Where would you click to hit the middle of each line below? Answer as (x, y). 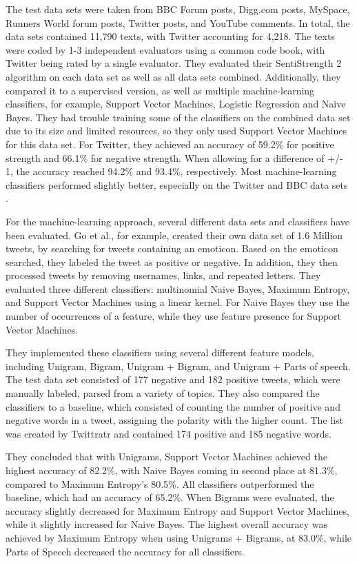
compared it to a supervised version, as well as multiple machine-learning (160, 90)
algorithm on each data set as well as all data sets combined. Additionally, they (173, 76)
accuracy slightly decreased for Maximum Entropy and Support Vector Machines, (177, 510)
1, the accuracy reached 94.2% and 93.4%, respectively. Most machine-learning (171, 171)
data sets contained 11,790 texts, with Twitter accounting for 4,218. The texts (170, 36)
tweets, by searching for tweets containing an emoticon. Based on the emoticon (172, 248)
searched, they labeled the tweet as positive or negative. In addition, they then (172, 262)
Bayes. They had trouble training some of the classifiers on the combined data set (178, 117)
